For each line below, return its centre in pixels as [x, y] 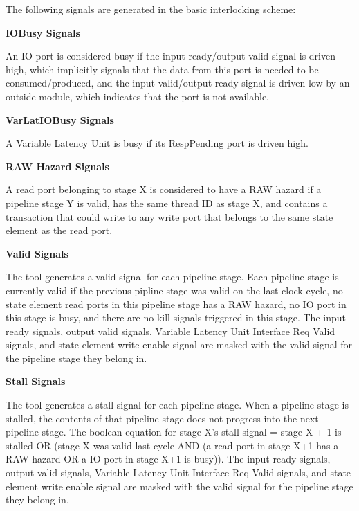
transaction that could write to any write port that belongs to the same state [169, 216]
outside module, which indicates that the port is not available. [138, 96]
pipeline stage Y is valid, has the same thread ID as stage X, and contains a [167, 203]
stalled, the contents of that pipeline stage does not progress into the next [162, 418]
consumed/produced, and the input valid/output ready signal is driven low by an [178, 83]
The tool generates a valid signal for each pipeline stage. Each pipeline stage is [172, 277]
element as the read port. [59, 230]
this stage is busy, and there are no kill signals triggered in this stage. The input [176, 317]
